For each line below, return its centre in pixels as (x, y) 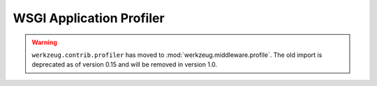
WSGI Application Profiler (89, 18)
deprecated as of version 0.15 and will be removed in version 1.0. (125, 64)
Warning (44, 42)
